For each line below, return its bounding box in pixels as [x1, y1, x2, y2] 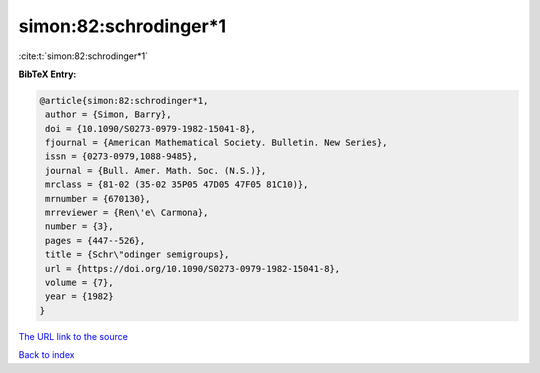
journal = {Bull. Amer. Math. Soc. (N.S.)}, [45, 165, 267, 176]
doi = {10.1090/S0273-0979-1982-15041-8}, [45, 123, 257, 134]
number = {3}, [45, 221, 114, 232]
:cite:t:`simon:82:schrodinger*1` [18, 50, 149, 62]
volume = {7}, [45, 277, 114, 288]
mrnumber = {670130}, [45, 193, 151, 204]
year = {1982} [45, 291, 114, 302]
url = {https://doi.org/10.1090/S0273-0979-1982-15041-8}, [45, 263, 341, 274]
